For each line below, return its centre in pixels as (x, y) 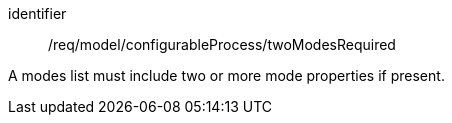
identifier (37, 13)
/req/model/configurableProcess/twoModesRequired (222, 44)
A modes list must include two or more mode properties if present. (226, 75)
